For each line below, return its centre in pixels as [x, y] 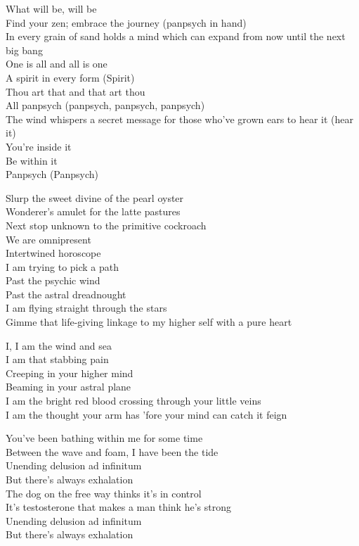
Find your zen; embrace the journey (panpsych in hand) [126, 22]
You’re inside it [39, 146]
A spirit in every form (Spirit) [70, 77]
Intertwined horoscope [53, 253]
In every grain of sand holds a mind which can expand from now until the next [176, 36]
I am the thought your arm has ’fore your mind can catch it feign [146, 414]
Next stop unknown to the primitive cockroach [106, 225]
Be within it [32, 160]
